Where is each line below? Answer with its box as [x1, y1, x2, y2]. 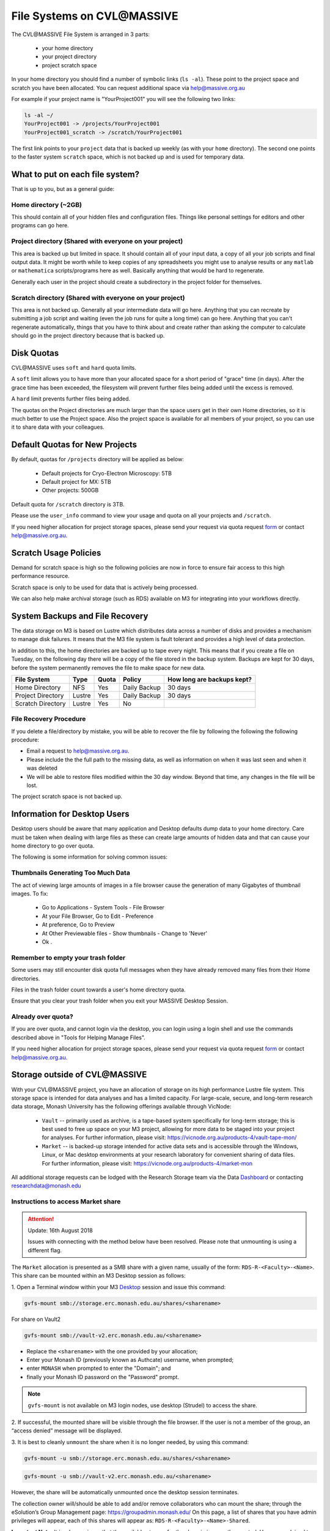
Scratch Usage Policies [11, 547, 101, 558]
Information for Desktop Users [11, 809, 130, 819]
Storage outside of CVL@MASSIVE [11, 1069, 147, 1080]
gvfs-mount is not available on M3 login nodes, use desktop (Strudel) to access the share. [28, 1401, 258, 1409]
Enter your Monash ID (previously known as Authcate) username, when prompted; [26, 1356, 234, 1364]
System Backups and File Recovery [11, 611, 148, 621]
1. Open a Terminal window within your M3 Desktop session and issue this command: [11, 1283, 226, 1290]
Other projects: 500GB [42, 487, 99, 494]
